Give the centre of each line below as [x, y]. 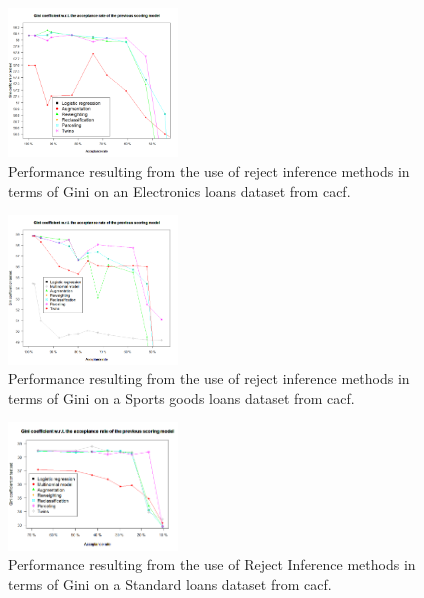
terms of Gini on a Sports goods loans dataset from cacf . [181, 397]
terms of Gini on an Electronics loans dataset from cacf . [179, 190]
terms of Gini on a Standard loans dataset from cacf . [170, 584]
